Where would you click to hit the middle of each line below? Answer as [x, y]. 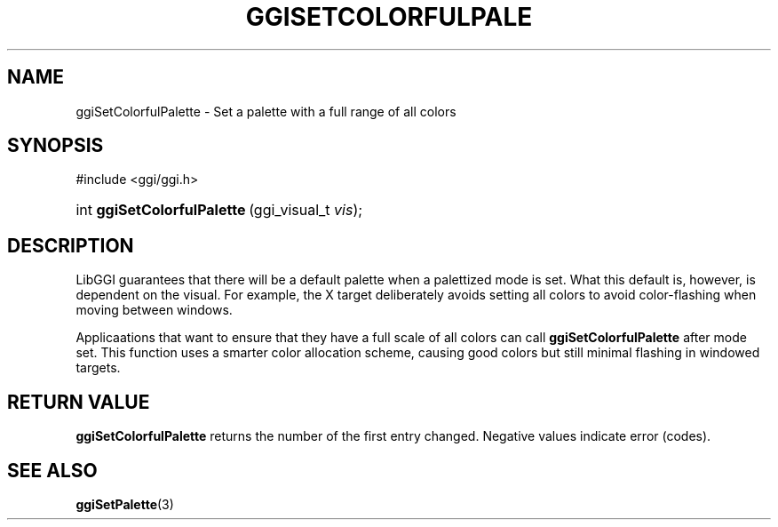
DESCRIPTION [71, 245]
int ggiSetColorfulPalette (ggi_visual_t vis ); [219, 210]
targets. [98, 368]
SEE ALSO [52, 470]
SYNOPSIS [56, 146]
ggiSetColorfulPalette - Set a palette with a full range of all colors [266, 111]
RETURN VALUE [79, 402]
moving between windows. [154, 310]
